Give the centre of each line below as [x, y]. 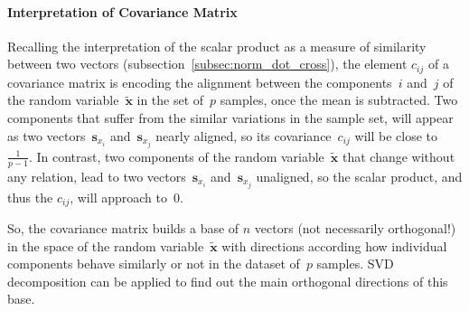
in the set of [170, 100]
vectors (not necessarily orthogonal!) [355, 228]
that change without [399, 156]
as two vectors [47, 135]
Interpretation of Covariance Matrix [122, 11]
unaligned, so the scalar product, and [359, 176]
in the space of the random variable [106, 245]
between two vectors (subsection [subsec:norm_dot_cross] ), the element [207, 64]
